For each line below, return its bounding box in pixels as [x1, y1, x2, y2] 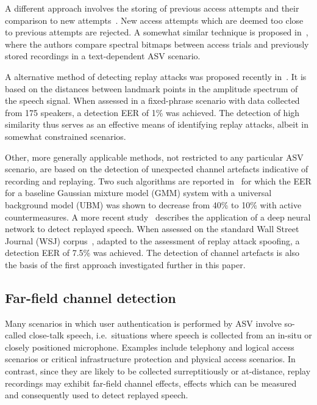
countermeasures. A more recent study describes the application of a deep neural [5, 210, 311, 223]
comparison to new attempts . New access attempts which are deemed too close [5, 13, 304, 26]
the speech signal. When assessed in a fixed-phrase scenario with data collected [5, 94, 300, 107]
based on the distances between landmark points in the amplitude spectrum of [5, 82, 298, 95]
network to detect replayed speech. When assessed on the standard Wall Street [5, 222, 299, 235]
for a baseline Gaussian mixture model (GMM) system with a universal [5, 186, 272, 199]
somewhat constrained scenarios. [5, 130, 126, 142]
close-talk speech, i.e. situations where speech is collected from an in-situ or [29, 329, 312, 341]
